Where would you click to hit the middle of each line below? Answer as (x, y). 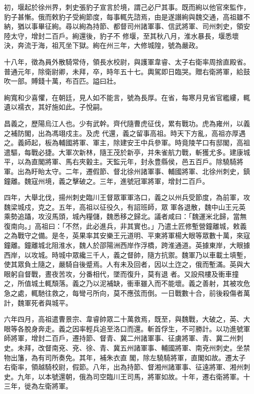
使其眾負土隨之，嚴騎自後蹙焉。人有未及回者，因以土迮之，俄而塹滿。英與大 (127, 264)
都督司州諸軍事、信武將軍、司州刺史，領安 (181, 26)
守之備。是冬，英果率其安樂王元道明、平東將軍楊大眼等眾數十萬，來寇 (137, 235)
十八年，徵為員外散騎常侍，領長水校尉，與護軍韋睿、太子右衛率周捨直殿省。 (127, 61)
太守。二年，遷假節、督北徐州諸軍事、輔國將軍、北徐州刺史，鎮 (147, 171)
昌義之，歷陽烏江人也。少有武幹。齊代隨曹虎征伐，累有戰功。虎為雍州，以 (124, 123)
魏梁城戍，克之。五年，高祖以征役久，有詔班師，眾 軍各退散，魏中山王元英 (125, 207)
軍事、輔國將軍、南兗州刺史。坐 (192, 348)
